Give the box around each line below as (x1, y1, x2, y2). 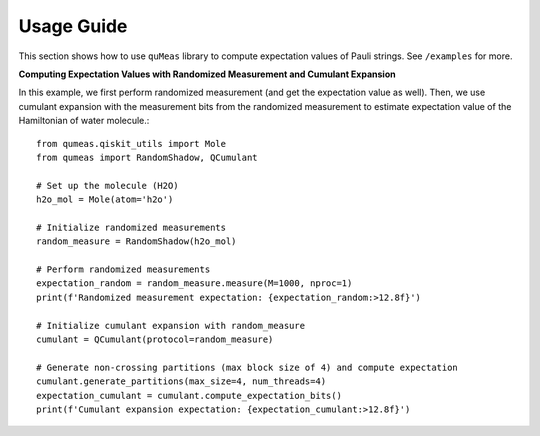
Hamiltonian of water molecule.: (18, 115, 150, 127)
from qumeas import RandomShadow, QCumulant (36, 151, 259, 163)
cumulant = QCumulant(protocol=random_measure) (36, 333, 274, 345)
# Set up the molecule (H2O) (36, 180, 179, 191)
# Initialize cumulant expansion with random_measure (36, 320, 305, 331)
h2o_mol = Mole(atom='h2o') (36, 194, 174, 205)
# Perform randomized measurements (36, 264, 211, 275)
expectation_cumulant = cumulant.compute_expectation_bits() (36, 390, 342, 401)
